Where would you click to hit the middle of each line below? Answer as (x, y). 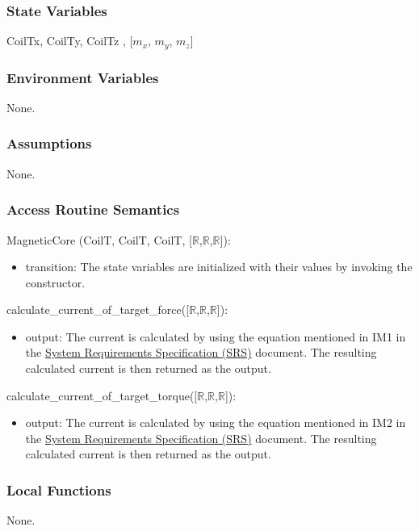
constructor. (55, 282)
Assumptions (49, 143)
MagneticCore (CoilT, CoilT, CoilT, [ (99, 239)
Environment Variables (83, 77)
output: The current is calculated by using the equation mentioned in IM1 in (216, 336)
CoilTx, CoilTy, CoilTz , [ (70, 41)
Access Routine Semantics (93, 209)
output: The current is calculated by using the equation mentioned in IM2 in (216, 422)
